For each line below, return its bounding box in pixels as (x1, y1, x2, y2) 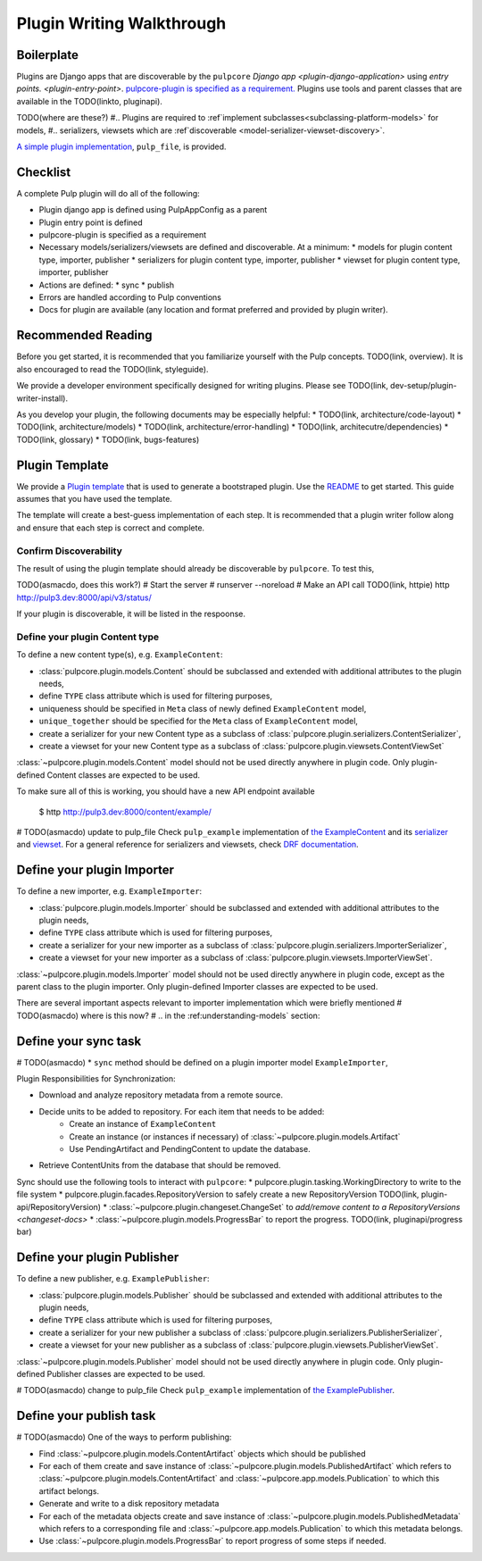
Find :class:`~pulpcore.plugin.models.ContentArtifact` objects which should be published (38, 1448, 366, 1459)
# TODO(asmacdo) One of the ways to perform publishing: (16, 1432, 232, 1442)
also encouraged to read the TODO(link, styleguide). (16, 363, 209, 374)
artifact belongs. (38, 1485, 100, 1496)
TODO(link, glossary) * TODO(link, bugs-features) (16, 434, 200, 445)
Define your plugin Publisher (16, 1250, 179, 1265)
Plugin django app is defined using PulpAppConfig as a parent (38, 205, 268, 215)
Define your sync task (16, 1033, 142, 1048)
